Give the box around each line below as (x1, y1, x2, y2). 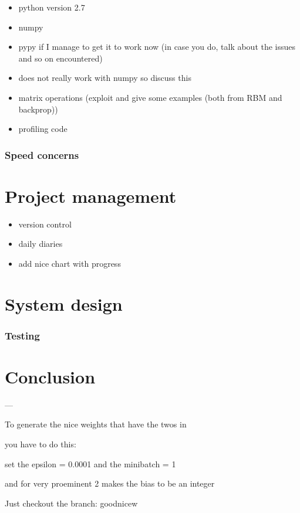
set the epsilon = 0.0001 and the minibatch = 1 (5, 457, 176, 470)
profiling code (18, 123, 68, 135)
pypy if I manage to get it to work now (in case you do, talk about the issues (18, 40, 296, 53)
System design (5, 291, 123, 315)
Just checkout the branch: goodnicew (5, 497, 138, 509)
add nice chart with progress (18, 257, 121, 269)
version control (18, 218, 72, 230)
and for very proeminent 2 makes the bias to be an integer (5, 477, 215, 490)
